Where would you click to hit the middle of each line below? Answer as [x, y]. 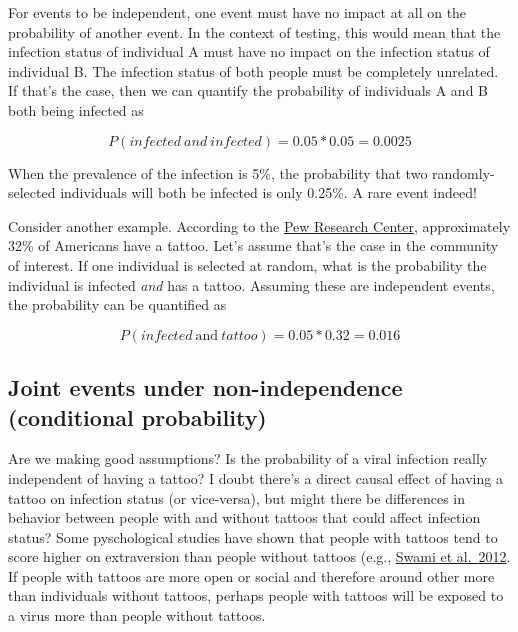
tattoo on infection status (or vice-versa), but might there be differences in [237, 497]
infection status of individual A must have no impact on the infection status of [249, 51]
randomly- [463, 172]
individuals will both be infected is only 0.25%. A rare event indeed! [268, 192]
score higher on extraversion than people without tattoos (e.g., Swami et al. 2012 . [259, 556]
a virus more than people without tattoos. [137, 615]
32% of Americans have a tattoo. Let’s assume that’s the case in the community [253, 245]
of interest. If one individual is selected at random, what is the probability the [247, 264]
